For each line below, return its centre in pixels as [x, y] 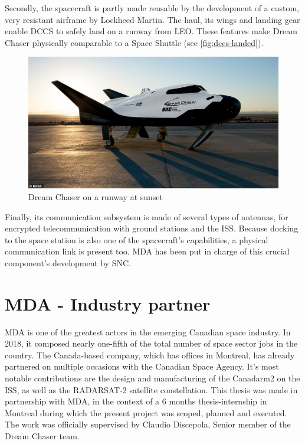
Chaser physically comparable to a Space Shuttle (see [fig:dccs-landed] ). [134, 42]
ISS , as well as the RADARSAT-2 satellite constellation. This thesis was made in [151, 389]
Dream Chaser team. [42, 436]
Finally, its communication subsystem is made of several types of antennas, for [147, 216]
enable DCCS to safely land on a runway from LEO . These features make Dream [151, 31]
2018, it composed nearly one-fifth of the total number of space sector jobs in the [151, 343]
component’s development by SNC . [68, 262]
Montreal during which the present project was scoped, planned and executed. [146, 412]
